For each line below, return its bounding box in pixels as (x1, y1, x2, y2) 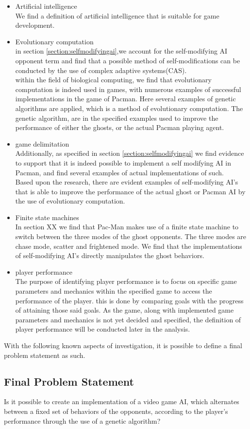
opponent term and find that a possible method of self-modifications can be (15, 55, 240, 65)
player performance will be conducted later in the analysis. (15, 324, 190, 334)
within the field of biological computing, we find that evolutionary (15, 75, 212, 85)
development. (15, 20, 55, 30)
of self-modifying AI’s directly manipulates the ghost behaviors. (15, 250, 204, 261)
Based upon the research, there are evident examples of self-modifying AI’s (15, 177, 238, 187)
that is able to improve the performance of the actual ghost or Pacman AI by (15, 186, 246, 196)
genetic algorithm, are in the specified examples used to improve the (15, 112, 218, 123)
